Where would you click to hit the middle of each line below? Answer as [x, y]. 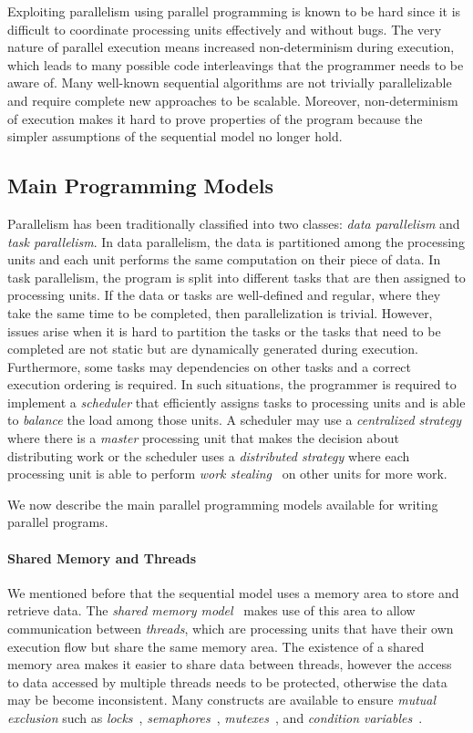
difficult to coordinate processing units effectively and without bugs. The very [225, 29]
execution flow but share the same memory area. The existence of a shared [216, 646]
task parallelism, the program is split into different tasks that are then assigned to [236, 277]
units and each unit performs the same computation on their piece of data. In [224, 259]
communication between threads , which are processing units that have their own [231, 629]
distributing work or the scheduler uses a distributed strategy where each [209, 455]
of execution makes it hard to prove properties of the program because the [215, 118]
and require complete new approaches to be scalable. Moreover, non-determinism [233, 100]
